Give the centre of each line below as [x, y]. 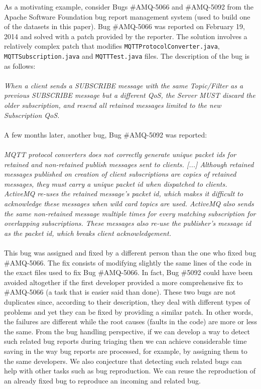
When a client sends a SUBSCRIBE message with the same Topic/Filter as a [124, 85]
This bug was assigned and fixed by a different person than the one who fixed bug [130, 252]
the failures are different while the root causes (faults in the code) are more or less [130, 321]
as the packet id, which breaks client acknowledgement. [88, 233]
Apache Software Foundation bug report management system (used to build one [127, 16]
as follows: [20, 66]
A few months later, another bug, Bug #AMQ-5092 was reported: [106, 134]
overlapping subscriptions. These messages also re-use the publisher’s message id [128, 223]
